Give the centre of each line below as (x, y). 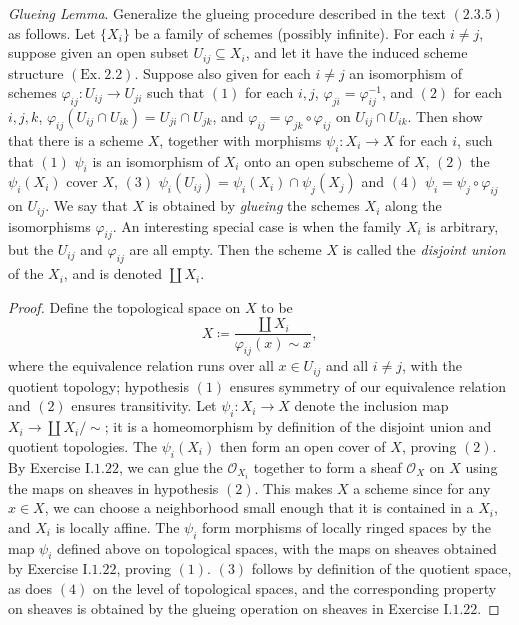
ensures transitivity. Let (144, 405)
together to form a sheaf (327, 466)
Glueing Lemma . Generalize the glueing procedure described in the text (227, 13)
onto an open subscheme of (327, 160)
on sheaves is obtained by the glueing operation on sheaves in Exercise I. (230, 607)
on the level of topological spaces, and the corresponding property (294, 588)
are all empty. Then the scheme (225, 249)
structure (36, 72)
